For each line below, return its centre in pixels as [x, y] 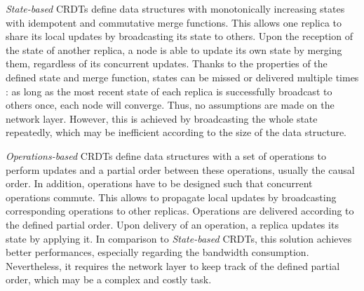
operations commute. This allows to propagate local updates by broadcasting [171, 197]
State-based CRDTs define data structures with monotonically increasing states [175, 8]
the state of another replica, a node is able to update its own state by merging [174, 49]
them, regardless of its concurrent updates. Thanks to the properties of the [167, 63]
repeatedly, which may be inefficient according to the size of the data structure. [176, 132]
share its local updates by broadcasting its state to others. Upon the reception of [179, 36]
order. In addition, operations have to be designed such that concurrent [159, 183]
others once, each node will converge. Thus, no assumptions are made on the [170, 105]
